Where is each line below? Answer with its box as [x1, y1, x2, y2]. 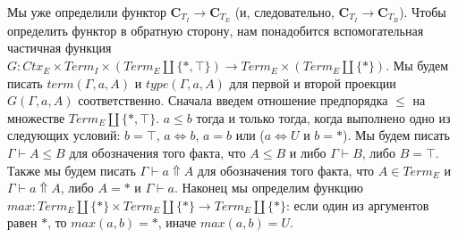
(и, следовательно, [234, 3, 335, 21]
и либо [289, 144, 327, 162]
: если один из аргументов [285, 195, 429, 214]
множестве [7, 108, 65, 127]
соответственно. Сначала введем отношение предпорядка [78, 91, 388, 110]
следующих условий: [7, 126, 121, 144]
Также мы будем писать [7, 160, 136, 179]
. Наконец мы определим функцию [174, 178, 363, 197]
